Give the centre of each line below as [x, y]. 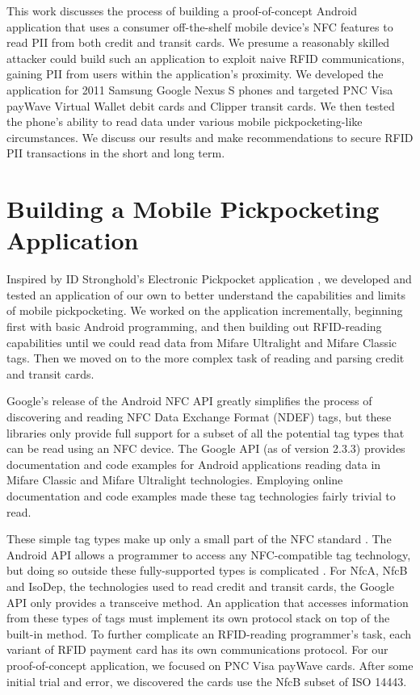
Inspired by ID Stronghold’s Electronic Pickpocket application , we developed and [209, 279]
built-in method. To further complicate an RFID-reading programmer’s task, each [209, 633]
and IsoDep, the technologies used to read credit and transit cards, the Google [200, 586]
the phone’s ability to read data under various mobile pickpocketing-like [185, 121]
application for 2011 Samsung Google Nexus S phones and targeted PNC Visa [200, 89]
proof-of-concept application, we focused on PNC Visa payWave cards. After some [210, 665]
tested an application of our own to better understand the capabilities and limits [206, 294]
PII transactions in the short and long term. [116, 153]
